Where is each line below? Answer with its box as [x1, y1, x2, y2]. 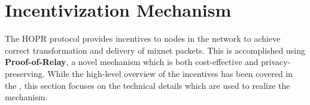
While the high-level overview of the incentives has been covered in [47, 67, 293, 79]
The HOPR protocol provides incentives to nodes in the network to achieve [5, 32, 281, 45]
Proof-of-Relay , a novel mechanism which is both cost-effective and [5, 55, 259, 68]
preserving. [5, 67, 45, 79]
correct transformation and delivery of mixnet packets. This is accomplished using [5, 44, 305, 56]
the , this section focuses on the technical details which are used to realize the [5, 79, 290, 91]
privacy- [261, 55, 291, 68]
